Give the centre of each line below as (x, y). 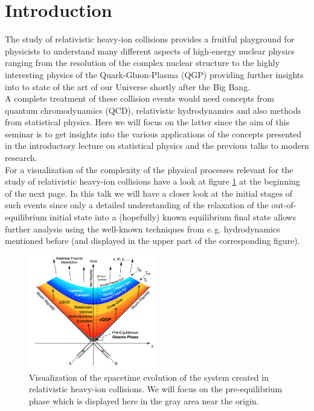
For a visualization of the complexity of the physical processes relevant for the (149, 169)
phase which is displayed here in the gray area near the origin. (144, 400)
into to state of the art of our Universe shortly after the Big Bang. (128, 86)
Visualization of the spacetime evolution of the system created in (149, 377)
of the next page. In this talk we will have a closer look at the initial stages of (149, 193)
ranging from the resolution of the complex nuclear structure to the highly (143, 63)
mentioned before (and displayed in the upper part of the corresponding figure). (152, 241)
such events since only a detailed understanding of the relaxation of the (137, 205)
